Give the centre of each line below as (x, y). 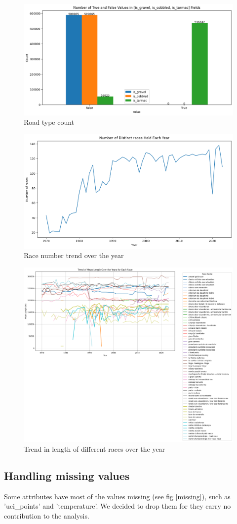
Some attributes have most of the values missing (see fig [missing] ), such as (117, 496)
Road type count (49, 122)
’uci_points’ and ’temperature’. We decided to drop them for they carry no (118, 506)
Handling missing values (67, 475)
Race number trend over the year (74, 255)
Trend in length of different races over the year (95, 448)
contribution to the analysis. (47, 515)
